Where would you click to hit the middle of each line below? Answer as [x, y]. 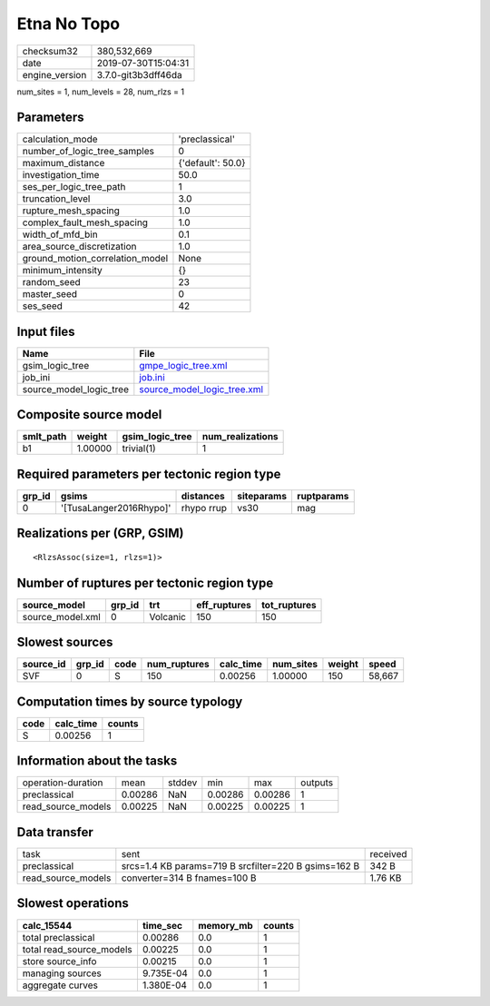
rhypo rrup [204, 508]
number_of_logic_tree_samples [88, 152]
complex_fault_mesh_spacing [85, 222]
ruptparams [323, 496]
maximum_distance [64, 163]
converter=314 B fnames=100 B [189, 878]
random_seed [51, 282]
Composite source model [89, 414]
